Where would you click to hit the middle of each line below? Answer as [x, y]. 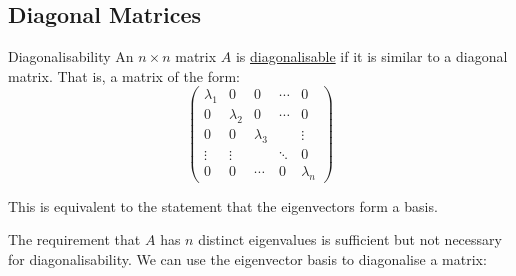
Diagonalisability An [71, 56]
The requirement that [74, 239]
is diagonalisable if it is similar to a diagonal [371, 56]
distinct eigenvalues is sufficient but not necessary [350, 239]
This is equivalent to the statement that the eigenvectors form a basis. [223, 205]
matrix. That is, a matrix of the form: [124, 75]
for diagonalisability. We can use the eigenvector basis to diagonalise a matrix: [247, 258]
